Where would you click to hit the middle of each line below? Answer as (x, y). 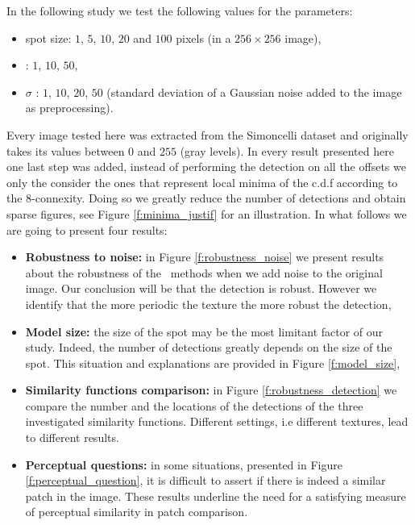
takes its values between (66, 150)
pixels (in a (203, 37)
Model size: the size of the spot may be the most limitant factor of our (204, 331)
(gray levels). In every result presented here (287, 150)
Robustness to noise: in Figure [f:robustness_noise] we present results (205, 257)
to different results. (72, 437)
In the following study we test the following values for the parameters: (180, 10)
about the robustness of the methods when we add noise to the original (204, 272)
